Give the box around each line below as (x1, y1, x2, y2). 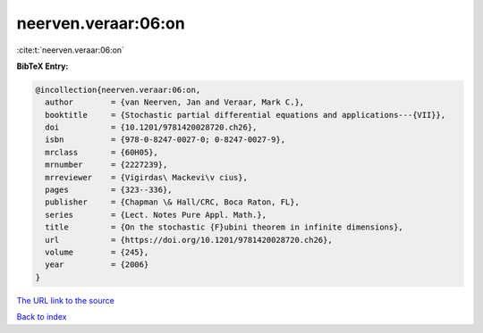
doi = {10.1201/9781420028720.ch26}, (45, 122, 258, 133)
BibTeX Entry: (16, 61, 69, 71)
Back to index (16, 312, 67, 322)
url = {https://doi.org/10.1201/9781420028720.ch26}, (45, 235, 333, 245)
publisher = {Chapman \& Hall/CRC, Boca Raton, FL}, (45, 197, 300, 207)
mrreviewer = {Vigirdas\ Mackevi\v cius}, (45, 172, 248, 182)
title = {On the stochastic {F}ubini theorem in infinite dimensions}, (45, 222, 404, 232)
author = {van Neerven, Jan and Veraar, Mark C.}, (45, 97, 305, 107)
